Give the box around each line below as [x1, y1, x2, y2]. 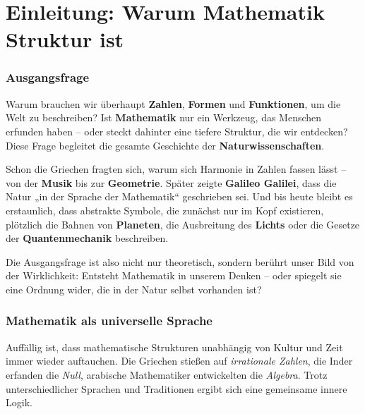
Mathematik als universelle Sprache [6, 312, 213, 329]
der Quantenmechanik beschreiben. [6, 231, 169, 245]
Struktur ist [6, 25, 124, 54]
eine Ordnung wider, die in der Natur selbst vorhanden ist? [6, 281, 262, 296]
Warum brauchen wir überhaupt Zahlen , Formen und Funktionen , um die [6, 96, 341, 111]
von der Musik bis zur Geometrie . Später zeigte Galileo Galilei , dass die [6, 175, 337, 190]
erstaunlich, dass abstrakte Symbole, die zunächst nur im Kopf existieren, [6, 202, 324, 217]
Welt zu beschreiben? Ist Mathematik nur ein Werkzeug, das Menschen [6, 110, 322, 125]
